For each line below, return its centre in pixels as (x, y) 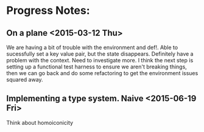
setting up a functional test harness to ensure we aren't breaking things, (97, 67)
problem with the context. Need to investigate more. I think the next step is (100, 60)
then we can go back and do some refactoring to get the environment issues (102, 73)
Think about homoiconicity (40, 122)
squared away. (25, 80)
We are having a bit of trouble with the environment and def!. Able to (92, 47)
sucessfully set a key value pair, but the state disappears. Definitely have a (100, 54)
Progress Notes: (48, 11)
